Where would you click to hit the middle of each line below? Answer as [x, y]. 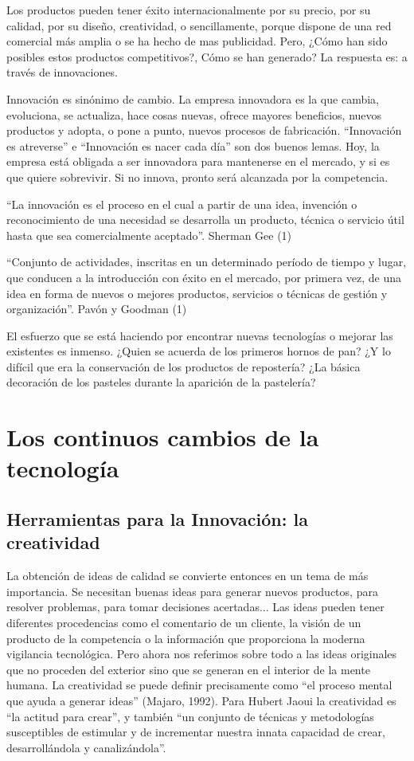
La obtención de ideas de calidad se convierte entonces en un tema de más [187, 576]
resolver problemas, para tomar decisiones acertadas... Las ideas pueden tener [195, 607]
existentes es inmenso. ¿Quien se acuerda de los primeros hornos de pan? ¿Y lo [199, 351]
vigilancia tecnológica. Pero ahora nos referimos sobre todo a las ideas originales [202, 654]
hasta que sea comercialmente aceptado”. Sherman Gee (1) [149, 235]
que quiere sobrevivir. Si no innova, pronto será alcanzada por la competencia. [197, 177]
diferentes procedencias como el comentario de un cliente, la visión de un [184, 622]
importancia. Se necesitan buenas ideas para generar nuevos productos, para [192, 591]
